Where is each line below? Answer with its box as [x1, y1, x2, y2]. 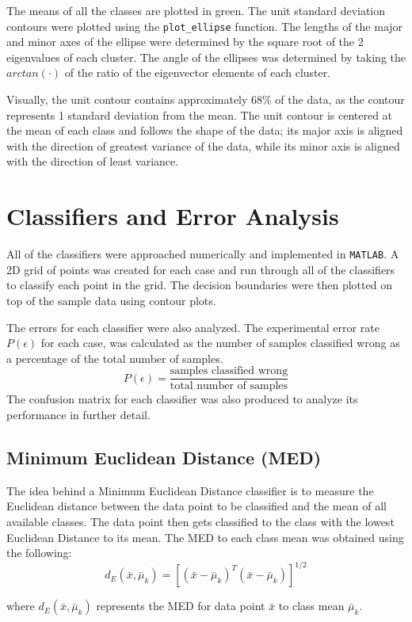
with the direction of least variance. [6, 153, 179, 170]
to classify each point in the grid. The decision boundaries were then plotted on [6, 277, 392, 293]
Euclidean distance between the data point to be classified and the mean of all [6, 498, 387, 514]
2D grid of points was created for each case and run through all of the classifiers [6, 261, 395, 277]
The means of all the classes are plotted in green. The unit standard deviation [6, 2, 386, 18]
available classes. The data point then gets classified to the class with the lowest [6, 513, 395, 529]
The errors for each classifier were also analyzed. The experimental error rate [6, 319, 380, 335]
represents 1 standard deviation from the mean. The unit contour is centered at [6, 106, 393, 123]
